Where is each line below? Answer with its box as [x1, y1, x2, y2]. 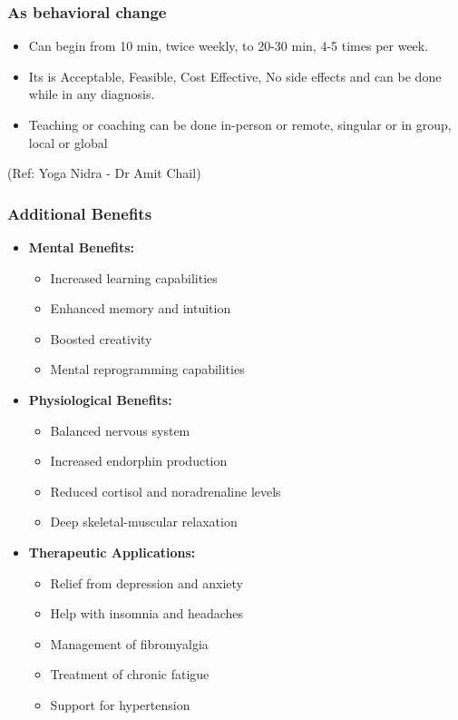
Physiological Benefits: [28, 390, 172, 409]
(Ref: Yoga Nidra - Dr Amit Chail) [7, 163, 201, 182]
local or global [28, 133, 108, 152]
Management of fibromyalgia [50, 634, 209, 653]
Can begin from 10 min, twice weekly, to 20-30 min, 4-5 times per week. [28, 36, 429, 55]
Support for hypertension [50, 695, 190, 714]
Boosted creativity [50, 329, 152, 348]
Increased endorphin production [50, 451, 228, 470]
